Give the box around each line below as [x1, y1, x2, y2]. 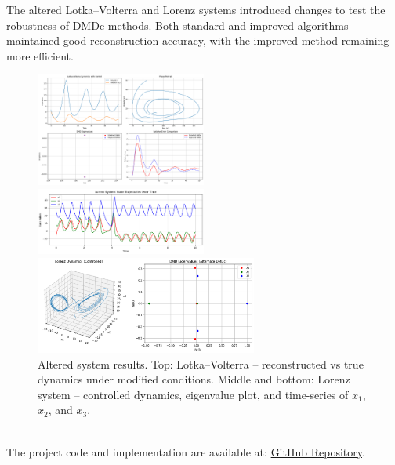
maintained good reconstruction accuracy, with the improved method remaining [6, 32, 390, 49]
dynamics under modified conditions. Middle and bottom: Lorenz [38, 371, 350, 387]
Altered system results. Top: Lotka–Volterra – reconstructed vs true [38, 355, 364, 372]
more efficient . [6, 47, 74, 64]
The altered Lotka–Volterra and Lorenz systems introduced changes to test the [6, 2, 386, 17]
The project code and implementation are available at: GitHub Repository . [6, 443, 365, 460]
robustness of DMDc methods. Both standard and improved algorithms [6, 16, 349, 33]
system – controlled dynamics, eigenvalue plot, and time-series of [38, 386, 349, 402]
